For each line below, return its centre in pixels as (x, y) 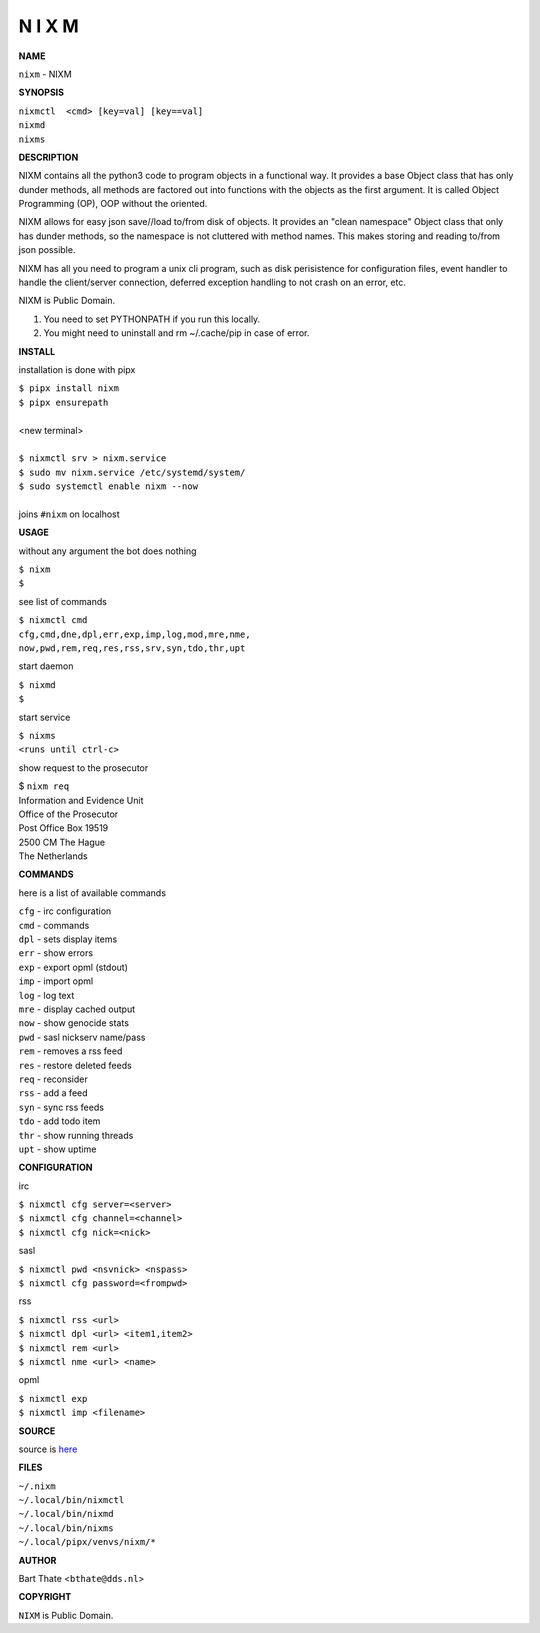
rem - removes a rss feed (70, 1051)
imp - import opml (56, 981)
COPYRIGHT (45, 1597)
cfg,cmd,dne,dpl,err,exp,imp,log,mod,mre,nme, (134, 634)
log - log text (46, 995)
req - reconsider (53, 1079)
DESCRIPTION (48, 157)
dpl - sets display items (68, 939)
